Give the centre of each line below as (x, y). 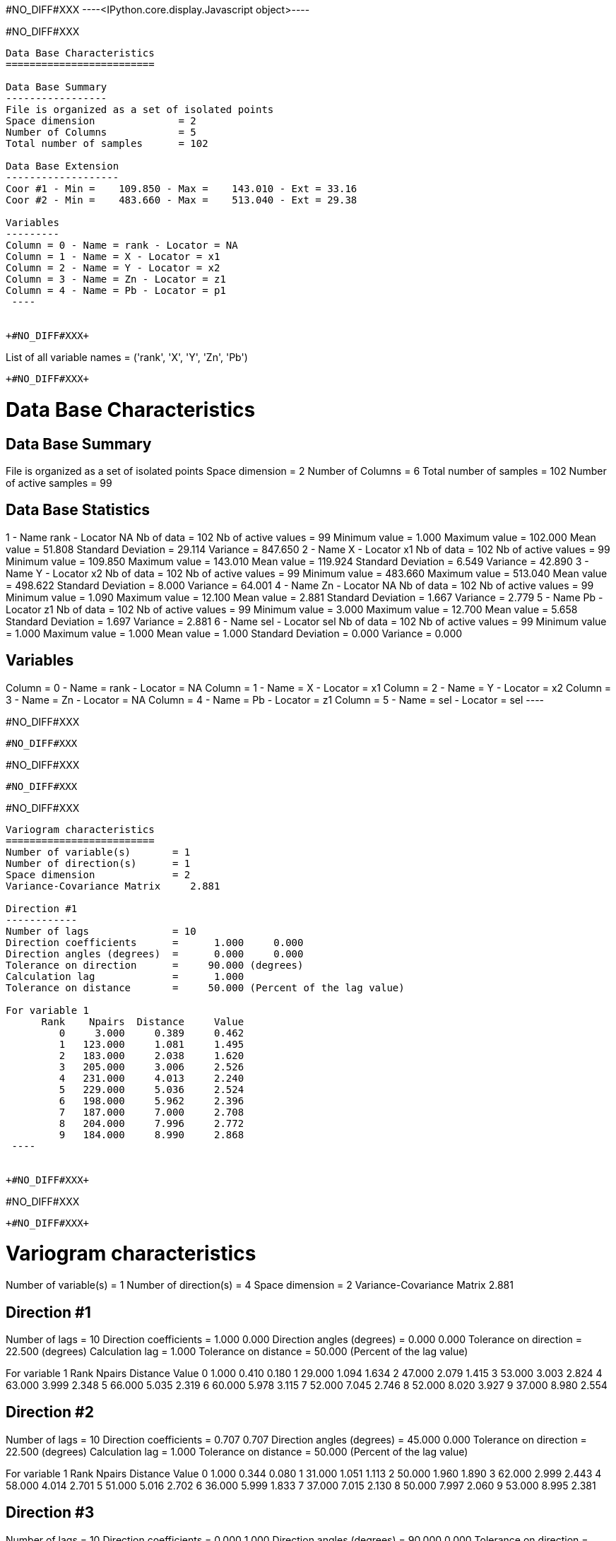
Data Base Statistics (78, 510)
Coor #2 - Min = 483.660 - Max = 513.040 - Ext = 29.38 (182, 200)
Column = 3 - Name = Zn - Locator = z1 (116, 279)
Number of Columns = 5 (101, 132)
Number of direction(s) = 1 (98, 863)
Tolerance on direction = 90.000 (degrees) (155, 965)
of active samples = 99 (59, 483)
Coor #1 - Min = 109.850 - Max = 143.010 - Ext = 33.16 (182, 189)
